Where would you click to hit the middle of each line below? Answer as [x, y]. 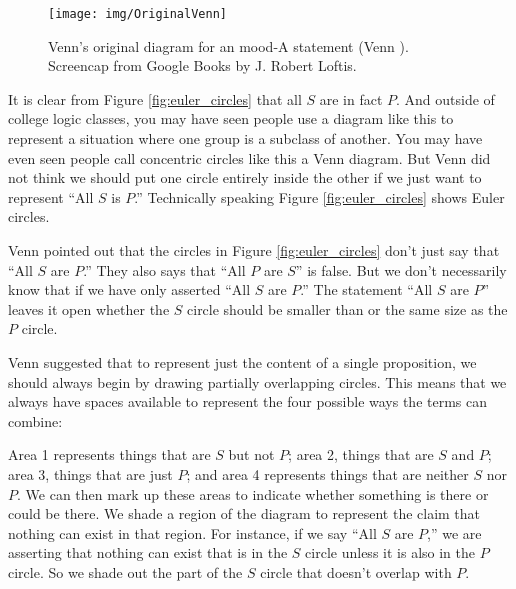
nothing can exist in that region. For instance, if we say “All [192, 532]
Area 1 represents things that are [109, 454]
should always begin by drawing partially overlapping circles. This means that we [257, 381]
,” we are [454, 532]
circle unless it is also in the [390, 552]
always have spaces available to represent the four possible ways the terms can [248, 401]
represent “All [51, 196]
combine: [35, 420]
